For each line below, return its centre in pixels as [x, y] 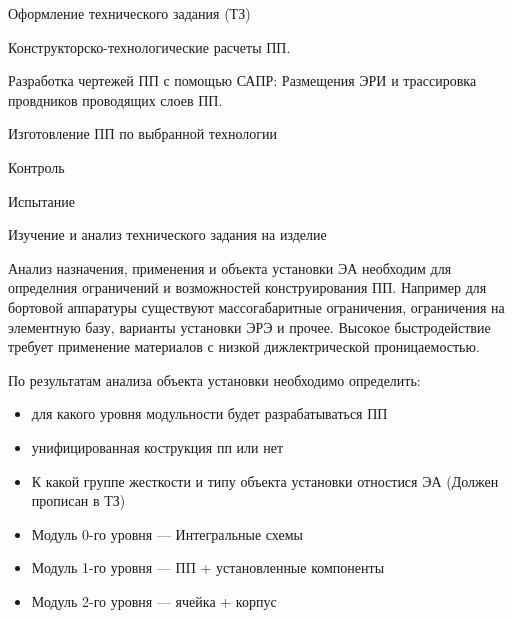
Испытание [41, 200]
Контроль [36, 166]
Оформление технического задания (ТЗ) [129, 13]
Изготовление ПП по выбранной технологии [142, 133]
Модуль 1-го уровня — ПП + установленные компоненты [208, 567]
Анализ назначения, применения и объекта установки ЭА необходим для [230, 267]
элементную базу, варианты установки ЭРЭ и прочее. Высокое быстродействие [249, 326]
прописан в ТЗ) [78, 500]
